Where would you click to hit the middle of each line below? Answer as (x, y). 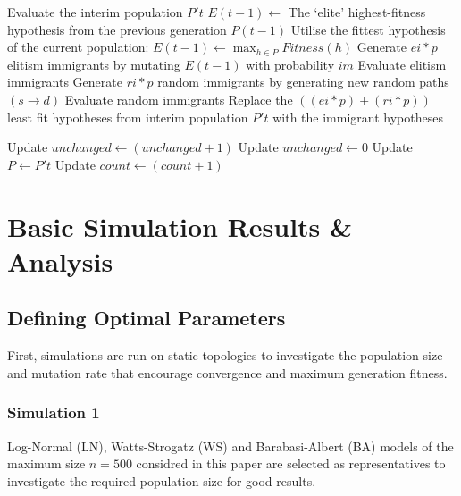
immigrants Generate (65, 82)
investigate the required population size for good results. (162, 480)
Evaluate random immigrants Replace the (179, 99)
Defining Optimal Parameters (147, 318)
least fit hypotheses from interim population (128, 117)
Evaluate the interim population (95, 12)
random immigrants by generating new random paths (303, 82)
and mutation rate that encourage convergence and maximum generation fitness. (227, 372)
